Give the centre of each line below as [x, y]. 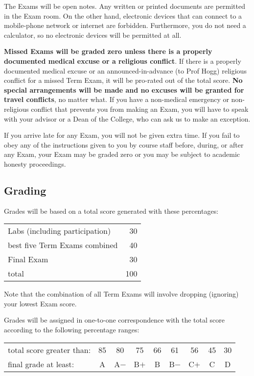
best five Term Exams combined [63, 245]
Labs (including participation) [59, 231]
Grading [25, 190]
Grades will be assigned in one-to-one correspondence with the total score [114, 320]
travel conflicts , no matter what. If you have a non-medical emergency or [116, 99]
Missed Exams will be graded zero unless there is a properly [108, 51]
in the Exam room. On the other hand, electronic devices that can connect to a [123, 15]
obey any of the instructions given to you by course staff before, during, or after [124, 144]
